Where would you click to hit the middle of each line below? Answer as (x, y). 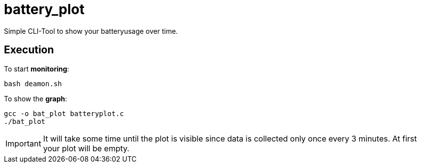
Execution (29, 50)
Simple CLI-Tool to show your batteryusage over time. (91, 31)
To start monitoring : (37, 69)
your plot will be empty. (86, 148)
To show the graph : (36, 98)
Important (23, 143)
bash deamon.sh (33, 83)
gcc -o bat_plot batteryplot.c (64, 113)
